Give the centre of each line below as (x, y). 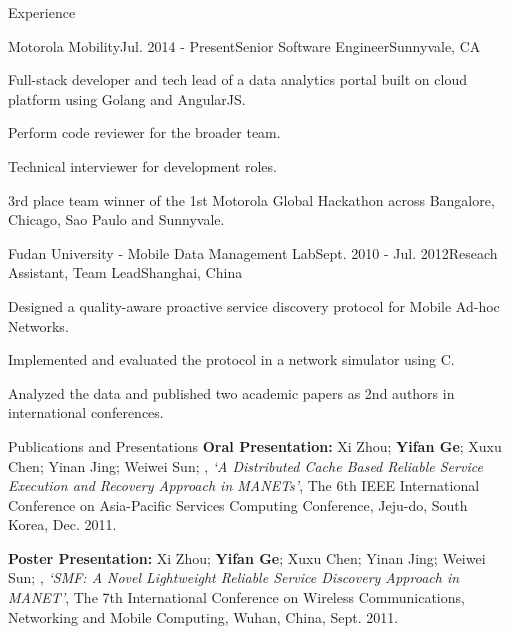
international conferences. (86, 412)
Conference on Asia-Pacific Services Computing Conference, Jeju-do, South (238, 504)
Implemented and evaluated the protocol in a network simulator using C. (231, 359)
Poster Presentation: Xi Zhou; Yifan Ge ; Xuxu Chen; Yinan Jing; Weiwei (247, 557)
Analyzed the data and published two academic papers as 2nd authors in (231, 392)
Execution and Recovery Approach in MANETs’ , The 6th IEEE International (244, 485)
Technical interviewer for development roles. (142, 165)
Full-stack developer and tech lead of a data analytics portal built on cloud (237, 79)
